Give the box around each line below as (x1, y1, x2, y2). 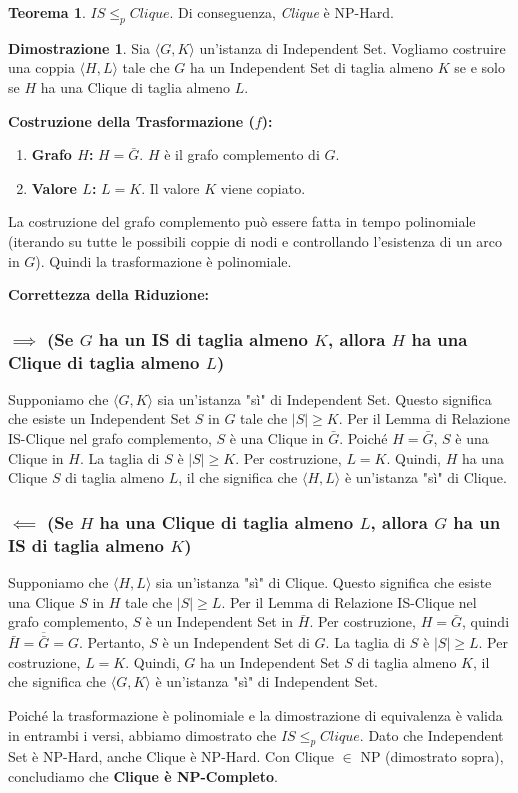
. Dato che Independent (359, 724, 504, 745)
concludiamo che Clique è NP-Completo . (8, 765, 278, 786)
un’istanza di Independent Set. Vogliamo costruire (199, 37, 506, 58)
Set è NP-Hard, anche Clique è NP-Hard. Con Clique (8, 746, 334, 767)
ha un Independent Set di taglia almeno (189, 57, 434, 78)
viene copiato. (220, 177, 306, 198)
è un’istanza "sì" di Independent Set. (155, 671, 379, 692)
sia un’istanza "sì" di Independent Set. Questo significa (157, 388, 492, 409)
